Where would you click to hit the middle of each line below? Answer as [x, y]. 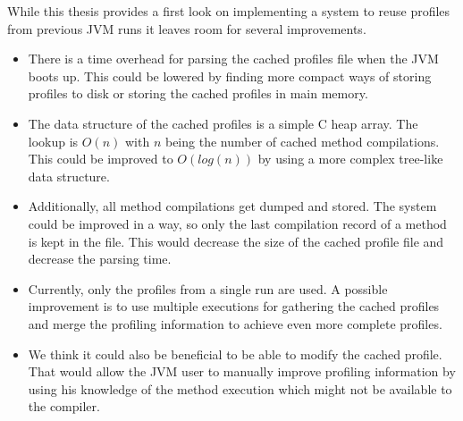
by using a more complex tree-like [350, 159]
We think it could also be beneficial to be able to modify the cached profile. [235, 354]
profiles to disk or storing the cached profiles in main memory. [198, 93]
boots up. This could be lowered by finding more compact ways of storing [230, 76]
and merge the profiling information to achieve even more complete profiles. [235, 323]
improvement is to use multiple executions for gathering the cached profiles [234, 306]
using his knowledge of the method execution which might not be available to [240, 388]
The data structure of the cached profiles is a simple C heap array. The [223, 123]
